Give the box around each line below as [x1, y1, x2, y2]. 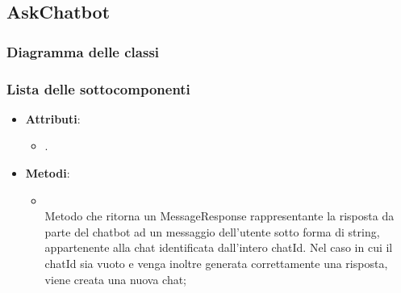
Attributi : [25, 110, 81, 127]
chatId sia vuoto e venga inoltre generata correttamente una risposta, [44, 255, 388, 271]
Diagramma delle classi [6, 41, 160, 61]
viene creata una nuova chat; [44, 270, 187, 287]
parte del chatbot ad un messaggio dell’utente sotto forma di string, [44, 223, 380, 240]
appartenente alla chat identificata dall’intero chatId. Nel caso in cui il [44, 239, 393, 256]
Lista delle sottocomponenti [6, 78, 190, 98]
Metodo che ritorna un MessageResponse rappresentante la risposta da [44, 207, 395, 224]
